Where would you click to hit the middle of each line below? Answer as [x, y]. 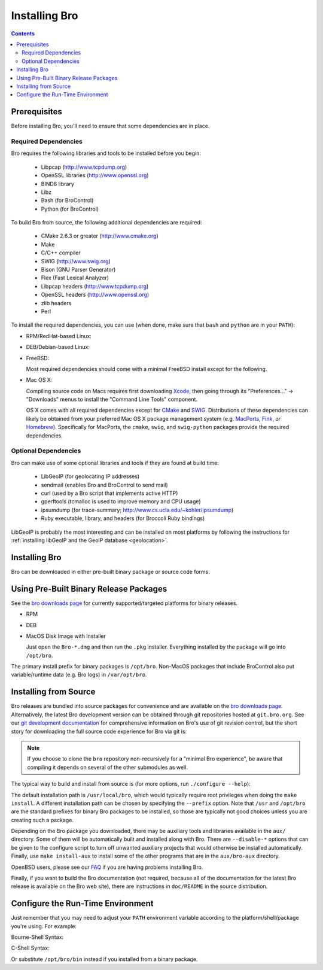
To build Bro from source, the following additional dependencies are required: [106, 223]
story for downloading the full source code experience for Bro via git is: [99, 731]
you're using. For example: [44, 926]
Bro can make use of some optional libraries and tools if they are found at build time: [115, 463]
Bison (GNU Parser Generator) [78, 270]
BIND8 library [58, 184]
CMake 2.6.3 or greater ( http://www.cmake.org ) [100, 236]
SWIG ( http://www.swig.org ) [76, 261]
